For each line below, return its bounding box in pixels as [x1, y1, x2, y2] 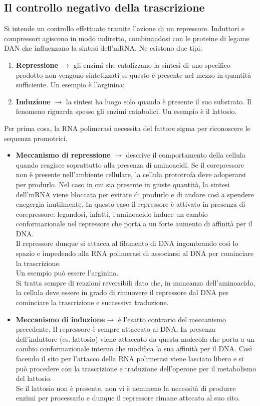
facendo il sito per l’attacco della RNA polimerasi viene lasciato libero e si [16, 353, 244, 364]
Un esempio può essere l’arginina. [16, 267, 119, 278]
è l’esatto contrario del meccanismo [118, 314, 226, 324]
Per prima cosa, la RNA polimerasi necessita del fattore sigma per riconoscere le [4, 122, 250, 133]
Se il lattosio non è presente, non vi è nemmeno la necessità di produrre [16, 382, 236, 393]
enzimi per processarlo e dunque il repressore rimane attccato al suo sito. [16, 392, 240, 403]
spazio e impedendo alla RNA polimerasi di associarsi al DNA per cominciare [16, 248, 253, 258]
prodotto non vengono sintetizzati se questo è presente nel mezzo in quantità [16, 69, 251, 80]
